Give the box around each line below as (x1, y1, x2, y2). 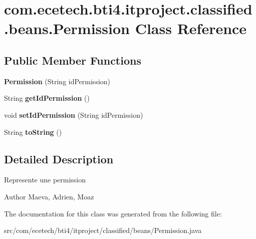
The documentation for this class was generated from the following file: (4, 208, 222, 218)
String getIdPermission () (4, 93, 90, 103)
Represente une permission (4, 174, 86, 185)
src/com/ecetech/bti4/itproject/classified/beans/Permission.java (4, 225, 202, 235)
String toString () (4, 126, 62, 137)
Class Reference (135, 18, 247, 39)
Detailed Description (4, 151, 114, 166)
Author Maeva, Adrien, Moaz (4, 191, 94, 201)
